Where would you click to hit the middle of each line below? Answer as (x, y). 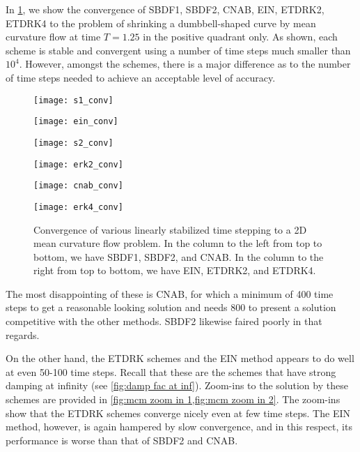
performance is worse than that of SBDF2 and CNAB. (122, 440)
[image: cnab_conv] (78, 186)
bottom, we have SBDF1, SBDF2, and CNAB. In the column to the (179, 256)
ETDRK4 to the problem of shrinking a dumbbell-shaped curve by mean (161, 23)
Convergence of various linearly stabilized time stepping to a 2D (170, 229)
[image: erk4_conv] (78, 207)
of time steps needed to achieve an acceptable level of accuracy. (141, 77)
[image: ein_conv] (76, 122)
